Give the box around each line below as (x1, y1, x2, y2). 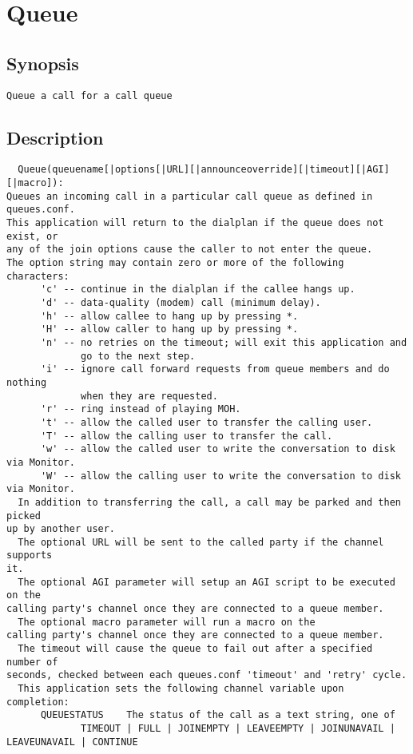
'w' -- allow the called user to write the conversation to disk (40, 443, 395, 455)
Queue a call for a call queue (6, 89, 173, 101)
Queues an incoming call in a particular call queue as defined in (6, 190, 373, 202)
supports (6, 550, 53, 562)
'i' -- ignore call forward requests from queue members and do (40, 363, 390, 375)
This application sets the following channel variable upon (18, 683, 344, 695)
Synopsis (6, 50, 79, 75)
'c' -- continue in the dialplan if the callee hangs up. (40, 284, 355, 296)
